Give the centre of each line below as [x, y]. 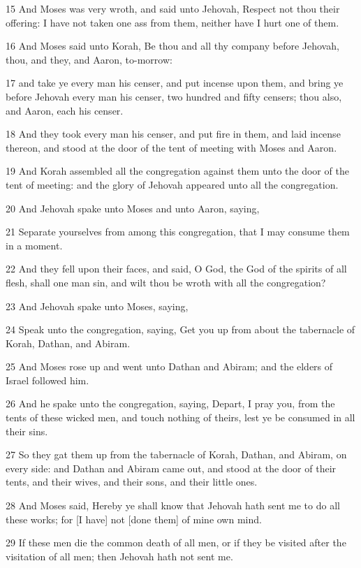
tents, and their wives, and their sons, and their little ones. [132, 482]
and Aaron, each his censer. [65, 110]
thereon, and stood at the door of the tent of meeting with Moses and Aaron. [171, 147]
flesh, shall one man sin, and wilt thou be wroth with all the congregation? [166, 282]
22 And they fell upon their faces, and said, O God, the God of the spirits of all [176, 269]
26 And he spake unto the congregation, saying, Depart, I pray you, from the [170, 403]
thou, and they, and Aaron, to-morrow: [89, 59]
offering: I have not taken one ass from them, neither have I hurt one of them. [172, 22]
